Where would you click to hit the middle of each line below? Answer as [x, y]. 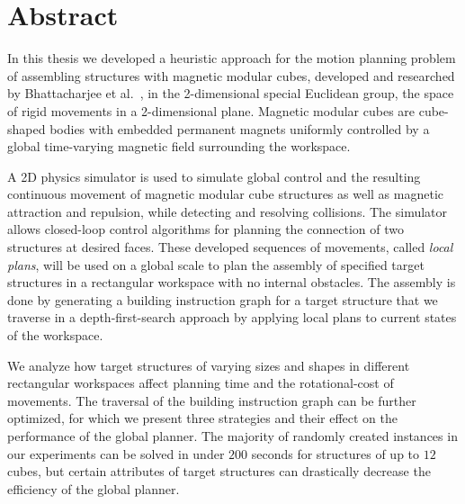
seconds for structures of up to [335, 453]
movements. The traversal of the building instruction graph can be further [212, 400]
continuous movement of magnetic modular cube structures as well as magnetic [226, 194]
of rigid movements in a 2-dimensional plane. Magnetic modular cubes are [211, 110]
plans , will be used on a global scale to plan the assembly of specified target [216, 264]
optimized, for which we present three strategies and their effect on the [202, 418]
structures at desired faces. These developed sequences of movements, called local [230, 247]
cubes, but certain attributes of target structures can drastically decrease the [219, 471]
